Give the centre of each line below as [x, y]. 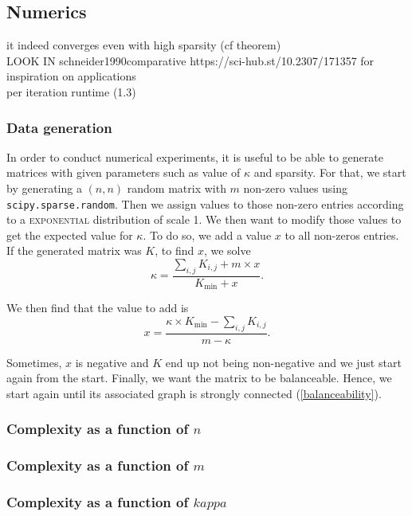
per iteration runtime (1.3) [71, 91]
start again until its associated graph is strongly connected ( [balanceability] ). [194, 393]
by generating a [44, 188]
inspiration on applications [71, 76]
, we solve [227, 250]
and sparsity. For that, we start [330, 172]
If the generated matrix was [74, 250]
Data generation [59, 127]
